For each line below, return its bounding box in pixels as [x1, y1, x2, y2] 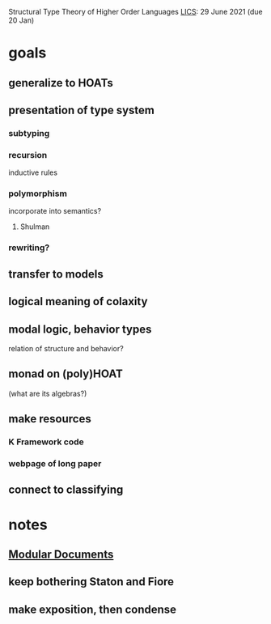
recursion [8, 149, 48, 160]
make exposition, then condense [8, 602, 176, 616]
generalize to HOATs [8, 76, 113, 90]
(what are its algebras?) [8, 388, 87, 398]
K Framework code [8, 436, 85, 448]
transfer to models [8, 267, 104, 281]
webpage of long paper [8, 458, 102, 469]
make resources [8, 412, 91, 426]
